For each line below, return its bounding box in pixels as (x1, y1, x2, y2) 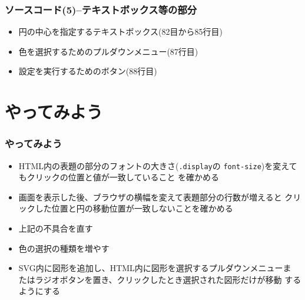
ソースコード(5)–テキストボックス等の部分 (5, 2, 197, 17)
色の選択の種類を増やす (18, 242, 110, 254)
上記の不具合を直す (18, 222, 93, 235)
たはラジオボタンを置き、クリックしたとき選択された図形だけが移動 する (18, 273, 301, 285)
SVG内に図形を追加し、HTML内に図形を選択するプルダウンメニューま (18, 262, 291, 274)
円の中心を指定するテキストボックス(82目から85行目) (18, 25, 223, 38)
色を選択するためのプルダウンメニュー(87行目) (18, 45, 198, 57)
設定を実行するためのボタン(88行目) (18, 65, 157, 77)
